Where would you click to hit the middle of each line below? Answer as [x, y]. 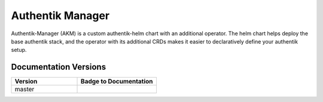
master [25, 89]
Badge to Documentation [117, 82]
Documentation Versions [59, 67]
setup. [19, 50]
